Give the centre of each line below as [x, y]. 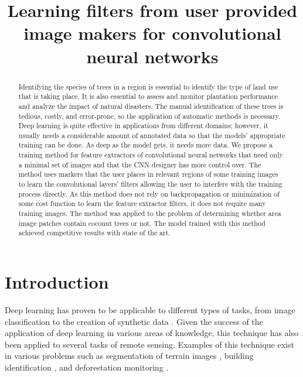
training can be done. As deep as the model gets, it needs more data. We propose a [145, 145]
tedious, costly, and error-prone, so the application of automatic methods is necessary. [149, 116]
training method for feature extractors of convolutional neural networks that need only [151, 155]
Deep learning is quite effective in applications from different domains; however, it [143, 126]
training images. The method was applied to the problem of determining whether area [150, 213]
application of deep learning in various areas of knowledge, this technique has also [152, 333]
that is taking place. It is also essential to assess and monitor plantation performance [148, 96]
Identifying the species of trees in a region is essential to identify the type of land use [148, 86]
